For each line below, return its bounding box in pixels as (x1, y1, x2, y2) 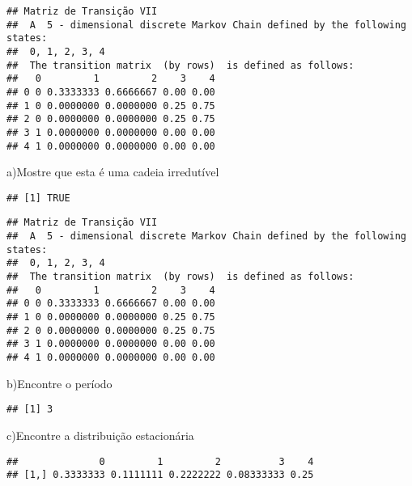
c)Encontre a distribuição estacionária (6, 426, 194, 443)
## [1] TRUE (6, 192, 70, 204)
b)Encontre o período (6, 374, 113, 391)
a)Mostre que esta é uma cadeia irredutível (6, 163, 219, 180)
